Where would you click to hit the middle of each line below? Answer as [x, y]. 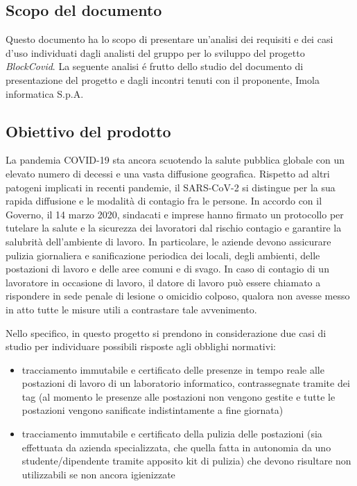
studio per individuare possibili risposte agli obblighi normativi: [141, 346]
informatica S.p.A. [45, 93]
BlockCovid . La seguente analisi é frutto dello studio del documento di [155, 66]
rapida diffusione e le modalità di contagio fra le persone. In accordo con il [164, 201]
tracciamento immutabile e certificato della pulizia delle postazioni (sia [172, 434]
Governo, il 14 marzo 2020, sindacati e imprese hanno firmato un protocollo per [175, 214]
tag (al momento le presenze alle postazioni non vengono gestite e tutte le [178, 396]
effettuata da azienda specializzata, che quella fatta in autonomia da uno [176, 447]
